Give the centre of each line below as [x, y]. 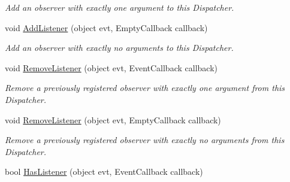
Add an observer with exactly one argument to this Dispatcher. [120, 7]
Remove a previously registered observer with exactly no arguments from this [145, 140]
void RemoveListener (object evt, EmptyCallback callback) [113, 119]
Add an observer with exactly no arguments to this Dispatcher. [119, 48]
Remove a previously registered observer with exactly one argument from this [145, 88]
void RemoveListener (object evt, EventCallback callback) [111, 67]
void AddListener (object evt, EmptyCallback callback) [106, 27]
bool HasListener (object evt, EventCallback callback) [104, 172]
